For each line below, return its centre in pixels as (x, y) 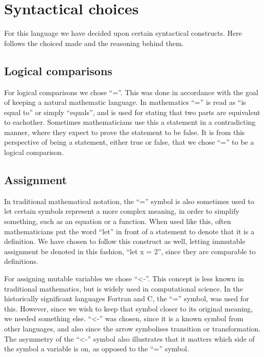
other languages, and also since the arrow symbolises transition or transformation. (133, 328)
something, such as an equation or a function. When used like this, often (118, 221)
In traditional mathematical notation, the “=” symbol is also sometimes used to (129, 201)
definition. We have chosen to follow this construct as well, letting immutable (125, 241)
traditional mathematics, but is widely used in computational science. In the (124, 288)
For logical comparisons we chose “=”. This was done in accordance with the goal (131, 92)
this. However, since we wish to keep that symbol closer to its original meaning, (129, 308)
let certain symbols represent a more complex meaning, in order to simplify (122, 211)
